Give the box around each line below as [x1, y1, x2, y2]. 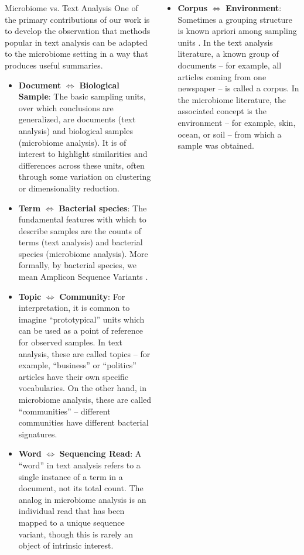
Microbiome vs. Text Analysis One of [5, 2, 138, 13]
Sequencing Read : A [59, 447, 142, 460]
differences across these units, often [18, 159, 145, 171]
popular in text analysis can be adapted [5, 36, 148, 48]
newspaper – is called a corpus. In [177, 82, 299, 94]
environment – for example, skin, [177, 116, 296, 128]
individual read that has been [18, 505, 125, 517]
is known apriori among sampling [177, 25, 297, 37]
